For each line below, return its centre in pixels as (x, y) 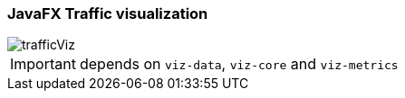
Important (43, 64)
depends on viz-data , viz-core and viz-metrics (239, 64)
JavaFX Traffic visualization (108, 13)
